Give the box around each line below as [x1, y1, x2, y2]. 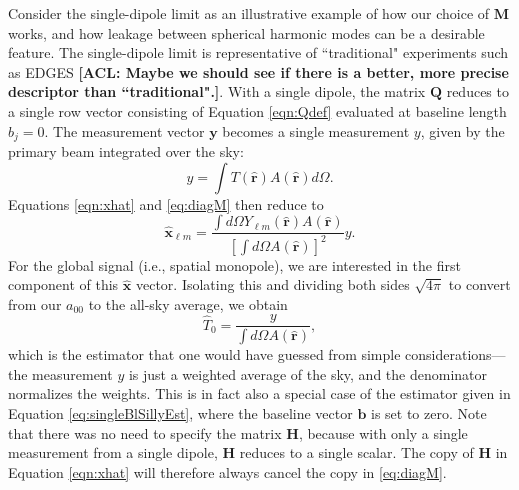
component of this [8, 274, 119, 295]
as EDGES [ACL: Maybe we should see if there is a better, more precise [8, 61, 509, 82]
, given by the [420, 120, 505, 141]
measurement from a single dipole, [8, 442, 218, 463]
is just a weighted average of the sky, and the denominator [128, 363, 487, 384]
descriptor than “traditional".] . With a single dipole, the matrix [8, 81, 426, 102]
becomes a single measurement [222, 120, 410, 141]
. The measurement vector [44, 120, 205, 141]
